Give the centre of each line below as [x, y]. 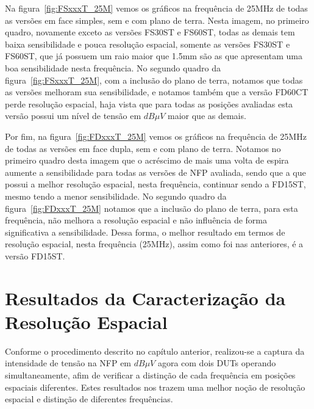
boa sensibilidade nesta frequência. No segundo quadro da [113, 67]
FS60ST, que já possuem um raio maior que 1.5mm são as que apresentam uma [154, 56]
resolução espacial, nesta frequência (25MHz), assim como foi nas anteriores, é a [154, 244]
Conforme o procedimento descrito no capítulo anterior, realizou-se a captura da [155, 351]
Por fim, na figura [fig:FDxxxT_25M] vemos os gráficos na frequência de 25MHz [156, 136]
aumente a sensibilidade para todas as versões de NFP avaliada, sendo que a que [155, 172]
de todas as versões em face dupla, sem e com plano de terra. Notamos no [143, 148]
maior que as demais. [207, 116]
